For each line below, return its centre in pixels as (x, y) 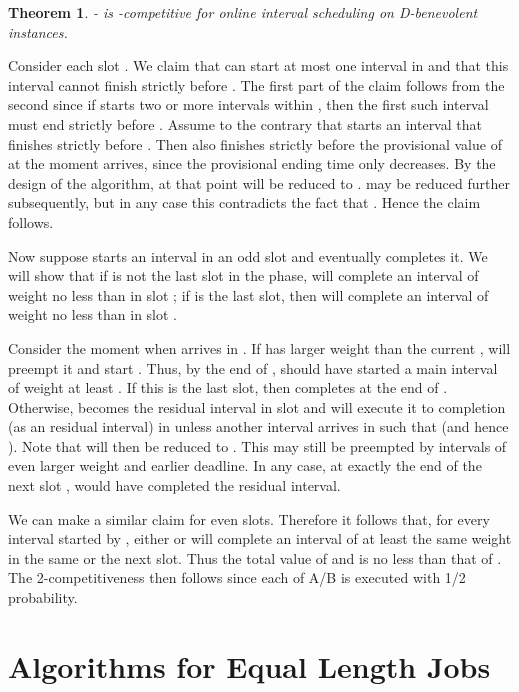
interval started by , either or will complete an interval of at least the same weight (260, 538)
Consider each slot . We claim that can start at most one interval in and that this (258, 65)
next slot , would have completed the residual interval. (174, 485)
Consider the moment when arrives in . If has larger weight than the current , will (259, 347)
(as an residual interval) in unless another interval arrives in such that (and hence (258, 426)
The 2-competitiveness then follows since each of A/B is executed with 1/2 (237, 577)
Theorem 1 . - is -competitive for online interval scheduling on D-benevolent (243, 12)
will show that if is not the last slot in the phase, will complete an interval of (243, 275)
